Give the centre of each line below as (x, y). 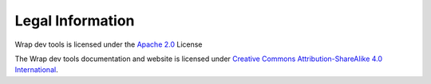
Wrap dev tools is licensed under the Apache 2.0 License (109, 44)
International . (37, 70)
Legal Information (75, 21)
